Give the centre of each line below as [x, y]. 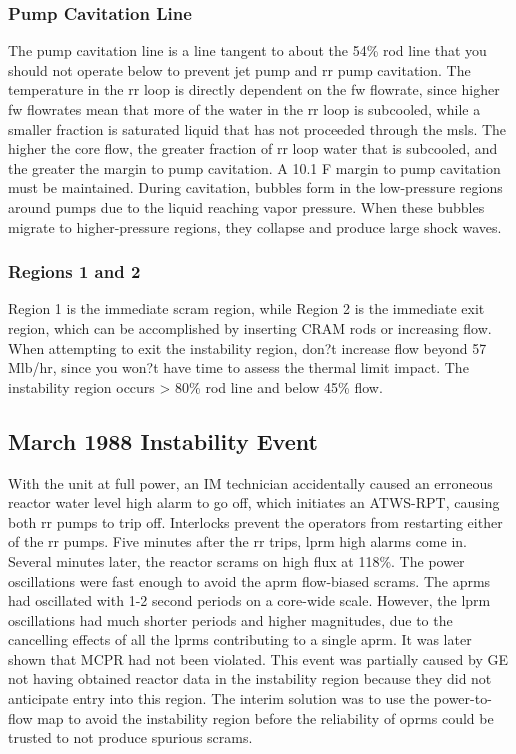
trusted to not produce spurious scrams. [130, 737]
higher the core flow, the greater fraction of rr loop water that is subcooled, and [253, 148]
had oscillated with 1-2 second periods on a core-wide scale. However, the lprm [249, 600]
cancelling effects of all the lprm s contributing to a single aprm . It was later [240, 639]
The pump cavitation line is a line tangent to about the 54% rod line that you [247, 50]
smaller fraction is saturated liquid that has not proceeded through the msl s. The [257, 128]
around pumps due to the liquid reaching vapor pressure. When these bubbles [246, 206]
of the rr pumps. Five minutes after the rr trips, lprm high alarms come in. [237, 541]
